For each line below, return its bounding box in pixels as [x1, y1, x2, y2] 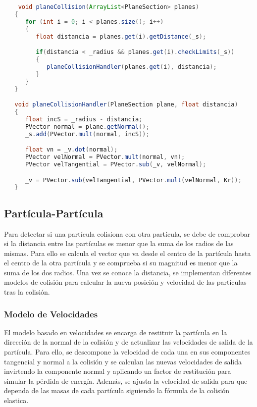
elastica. [4, 395, 29, 406]
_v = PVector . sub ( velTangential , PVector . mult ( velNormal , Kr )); [25, 176, 242, 184]
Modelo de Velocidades [4, 307, 98, 320]
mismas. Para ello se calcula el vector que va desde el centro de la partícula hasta [4, 248, 251, 258]
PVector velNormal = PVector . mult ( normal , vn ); [25, 153, 185, 161]
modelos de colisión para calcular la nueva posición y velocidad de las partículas [4, 277, 247, 287]
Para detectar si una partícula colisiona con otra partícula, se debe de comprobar [4, 228, 250, 239]
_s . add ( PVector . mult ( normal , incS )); [25, 130, 150, 138]
